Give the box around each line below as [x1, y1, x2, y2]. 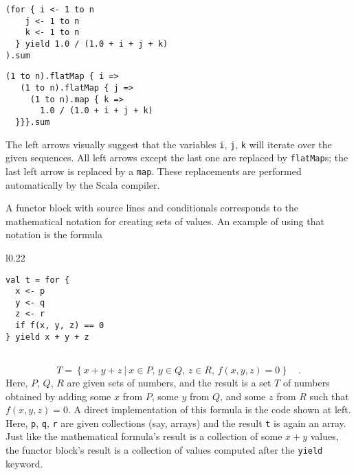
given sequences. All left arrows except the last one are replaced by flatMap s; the [5, 150, 348, 165]
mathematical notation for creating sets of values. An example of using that [5, 213, 324, 228]
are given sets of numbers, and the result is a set [67, 375, 271, 390]
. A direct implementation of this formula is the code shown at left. [67, 402, 351, 417]
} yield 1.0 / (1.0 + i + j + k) [15, 38, 168, 49]
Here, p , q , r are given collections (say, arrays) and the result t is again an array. [5, 415, 346, 430]
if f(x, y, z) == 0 [15, 321, 104, 331]
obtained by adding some [5, 389, 111, 403]
